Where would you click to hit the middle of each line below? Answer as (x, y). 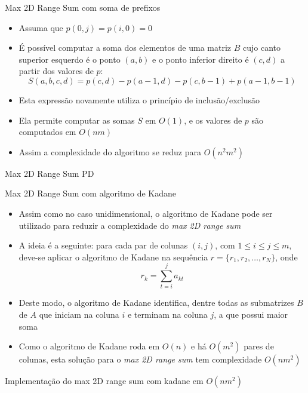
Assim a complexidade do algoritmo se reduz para (110, 151)
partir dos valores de (56, 71)
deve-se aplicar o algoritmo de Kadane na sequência (113, 257)
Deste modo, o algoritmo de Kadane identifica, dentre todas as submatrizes (156, 303)
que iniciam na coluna (79, 314)
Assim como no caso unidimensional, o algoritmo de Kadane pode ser (146, 213)
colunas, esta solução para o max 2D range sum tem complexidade (140, 359)
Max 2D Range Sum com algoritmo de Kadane (91, 193)
